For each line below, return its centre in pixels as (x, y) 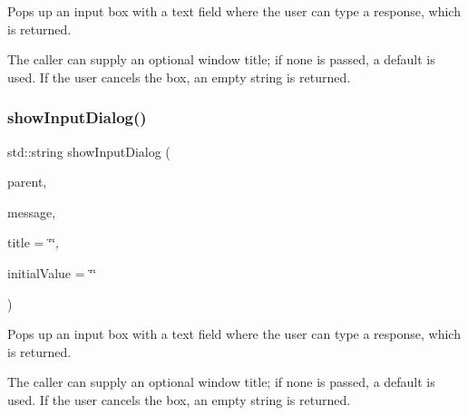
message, (32, 212)
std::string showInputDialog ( (89, 151)
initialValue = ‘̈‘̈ (52, 272)
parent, (27, 182)
